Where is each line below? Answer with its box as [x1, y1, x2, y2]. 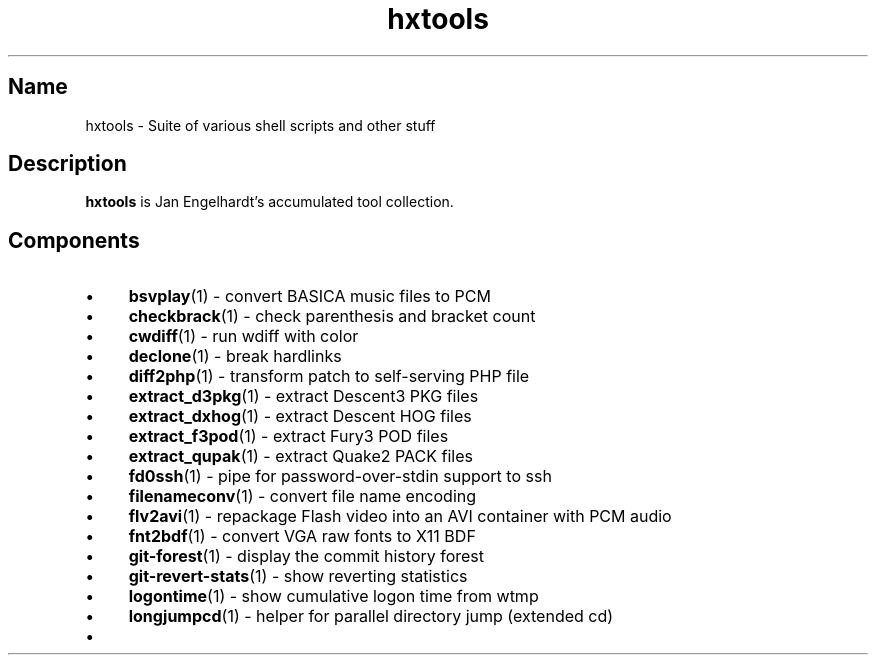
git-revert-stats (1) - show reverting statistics [128, 566, 468, 587]
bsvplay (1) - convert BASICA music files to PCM [128, 286, 491, 307]
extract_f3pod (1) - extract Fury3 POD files [128, 426, 449, 447]
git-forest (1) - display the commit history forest [128, 546, 485, 567]
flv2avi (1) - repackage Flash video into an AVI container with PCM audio [128, 506, 672, 527]
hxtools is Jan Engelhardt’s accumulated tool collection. [85, 193, 454, 211]
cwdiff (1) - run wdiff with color [128, 326, 359, 347]
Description [8, 151, 127, 177]
